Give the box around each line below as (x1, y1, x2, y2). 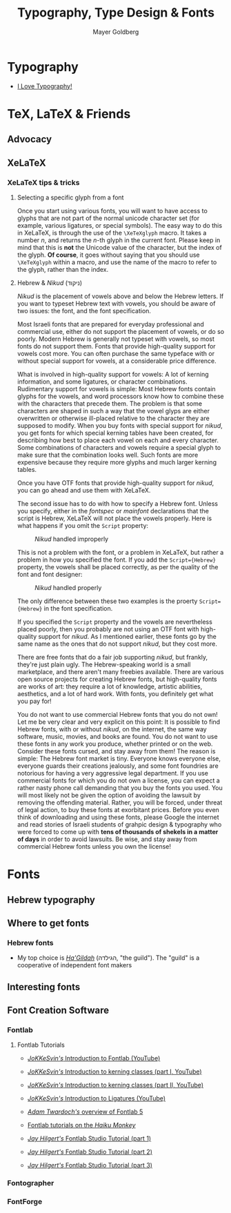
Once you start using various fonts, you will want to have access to (17, 206, 208, 215)
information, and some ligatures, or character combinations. (17, 377, 188, 386)
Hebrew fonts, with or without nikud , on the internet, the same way (17, 724, 207, 733)
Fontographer (7, 1179, 54, 1188)
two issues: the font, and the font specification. (17, 306, 152, 315)
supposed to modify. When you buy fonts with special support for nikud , (17, 421, 223, 429)
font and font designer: (17, 570, 83, 578)
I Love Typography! (17, 81, 72, 90)
